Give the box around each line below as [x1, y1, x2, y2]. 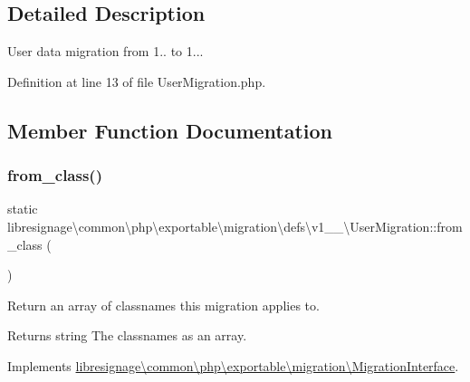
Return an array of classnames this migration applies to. [7, 295, 320, 314]
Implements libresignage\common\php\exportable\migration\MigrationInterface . [7, 356, 459, 375]
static [7, 199, 38, 218]
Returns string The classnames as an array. [7, 326, 247, 345]
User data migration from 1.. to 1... [7, 42, 204, 61]
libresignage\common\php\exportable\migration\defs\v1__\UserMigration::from [7, 216, 463, 235]
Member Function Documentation [7, 116, 333, 144]
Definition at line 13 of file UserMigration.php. [7, 72, 266, 91]
